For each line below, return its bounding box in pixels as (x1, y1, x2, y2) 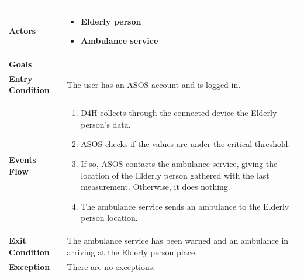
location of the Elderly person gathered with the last (81, 169, 270, 181)
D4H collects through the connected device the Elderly (81, 107, 277, 119)
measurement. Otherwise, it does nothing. (81, 180, 230, 193)
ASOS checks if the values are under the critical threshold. (81, 138, 291, 150)
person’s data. (81, 118, 131, 130)
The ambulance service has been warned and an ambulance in (67, 234, 289, 247)
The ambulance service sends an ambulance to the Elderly (81, 200, 289, 212)
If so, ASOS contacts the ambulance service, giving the (81, 158, 278, 169)
